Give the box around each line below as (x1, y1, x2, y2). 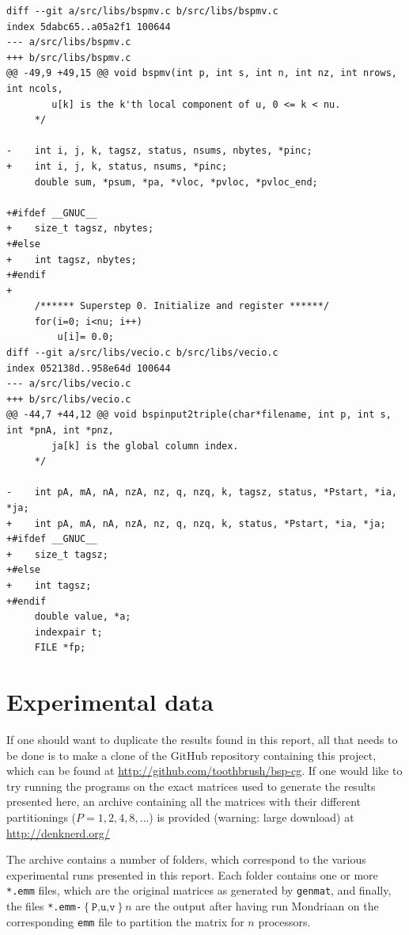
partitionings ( (6, 809, 77, 826)
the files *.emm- (6, 898, 82, 914)
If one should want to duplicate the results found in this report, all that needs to (6, 731, 398, 748)
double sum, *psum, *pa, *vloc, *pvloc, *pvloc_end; (34, 176, 318, 188)
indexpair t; (34, 626, 103, 638)
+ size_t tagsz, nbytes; (6, 223, 154, 235)
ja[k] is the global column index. (51, 440, 239, 452)
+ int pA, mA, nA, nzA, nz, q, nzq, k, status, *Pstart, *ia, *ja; (6, 517, 386, 529)
